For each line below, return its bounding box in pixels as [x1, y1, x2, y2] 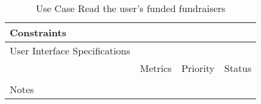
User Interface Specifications [10, 44, 131, 57]
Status [224, 61, 252, 75]
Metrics [140, 61, 172, 75]
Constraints [10, 25, 66, 39]
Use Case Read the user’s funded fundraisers [35, 1, 226, 15]
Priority [181, 61, 215, 75]
